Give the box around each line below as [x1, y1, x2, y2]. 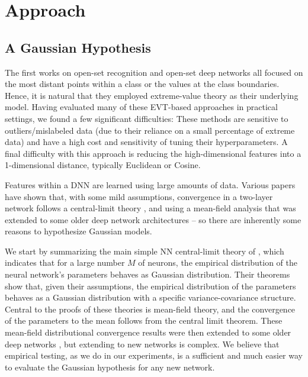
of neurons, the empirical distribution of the [138, 256, 297, 269]
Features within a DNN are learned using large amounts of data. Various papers [5, 178, 296, 191]
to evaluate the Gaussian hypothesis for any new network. [5, 360, 215, 373]
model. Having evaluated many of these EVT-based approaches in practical [5, 101, 278, 113]
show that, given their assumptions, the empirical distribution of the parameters [5, 279, 296, 292]
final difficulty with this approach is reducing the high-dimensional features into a [5, 147, 301, 159]
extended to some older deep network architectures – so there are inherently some [5, 213, 301, 225]
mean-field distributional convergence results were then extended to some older [5, 326, 291, 339]
